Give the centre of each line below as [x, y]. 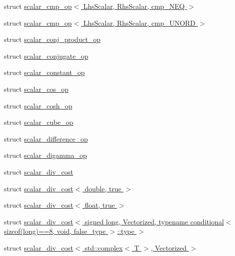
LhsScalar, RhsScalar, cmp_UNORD [140, 22]
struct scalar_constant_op [45, 72]
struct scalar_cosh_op [38, 105]
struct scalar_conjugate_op [46, 55]
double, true [103, 188]
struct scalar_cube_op [39, 122]
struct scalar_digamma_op [46, 155]
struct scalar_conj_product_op [52, 39]
